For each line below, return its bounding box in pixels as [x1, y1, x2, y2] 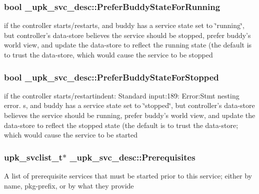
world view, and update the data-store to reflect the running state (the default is [4, 39, 252, 50]
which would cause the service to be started [4, 129, 138, 140]
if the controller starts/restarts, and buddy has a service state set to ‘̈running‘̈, [4, 20, 244, 30]
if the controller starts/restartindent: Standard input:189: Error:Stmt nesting [4, 90, 239, 100]
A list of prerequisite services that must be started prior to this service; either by [4, 170, 252, 180]
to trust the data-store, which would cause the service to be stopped [4, 49, 213, 59]
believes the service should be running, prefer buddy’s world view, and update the [4, 110, 255, 120]
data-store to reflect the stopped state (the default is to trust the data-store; [4, 119, 238, 130]
